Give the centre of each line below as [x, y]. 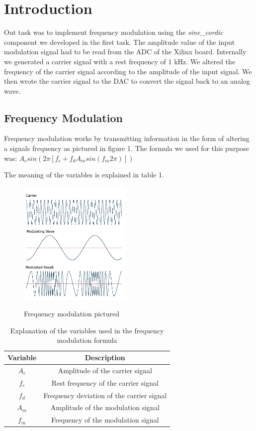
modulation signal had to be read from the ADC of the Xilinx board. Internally [125, 52]
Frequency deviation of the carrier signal [105, 395]
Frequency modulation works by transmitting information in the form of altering [127, 138]
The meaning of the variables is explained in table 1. [84, 175]
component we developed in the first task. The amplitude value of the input [120, 42]
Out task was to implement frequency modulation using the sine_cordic [114, 32]
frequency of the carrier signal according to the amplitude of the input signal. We [128, 71]
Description [105, 357]
